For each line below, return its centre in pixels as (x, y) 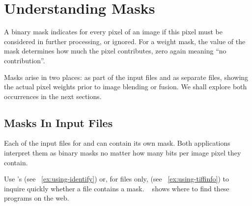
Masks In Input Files (58, 122)
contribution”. (25, 60)
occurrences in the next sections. (53, 96)
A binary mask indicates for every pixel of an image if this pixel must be (113, 32)
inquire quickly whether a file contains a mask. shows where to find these (117, 188)
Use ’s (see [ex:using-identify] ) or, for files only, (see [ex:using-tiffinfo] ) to (116, 179)
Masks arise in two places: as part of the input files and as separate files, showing (126, 77)
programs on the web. (37, 198)
